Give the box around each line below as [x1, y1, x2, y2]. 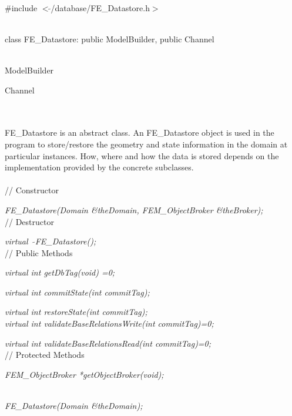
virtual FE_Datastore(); [5, 235, 96, 247]
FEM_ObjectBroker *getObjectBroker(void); [5, 368, 164, 380]
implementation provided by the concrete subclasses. [5, 161, 194, 173]
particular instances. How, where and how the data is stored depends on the [5, 149, 279, 162]
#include [5, 1, 38, 14]
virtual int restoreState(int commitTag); [5, 306, 147, 318]
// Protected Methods [5, 348, 85, 361]
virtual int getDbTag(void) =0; [5, 266, 115, 279]
